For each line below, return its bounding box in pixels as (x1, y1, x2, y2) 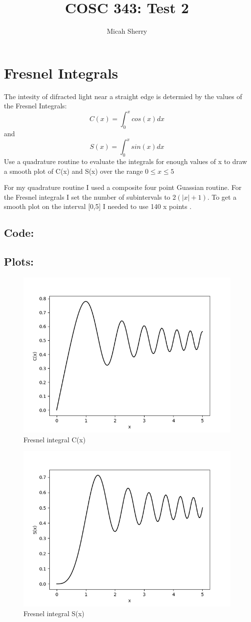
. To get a (207, 191, 237, 202)
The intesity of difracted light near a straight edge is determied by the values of (4, 91, 242, 101)
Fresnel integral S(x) (23, 608, 84, 618)
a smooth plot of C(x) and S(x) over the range (4, 166, 143, 176)
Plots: (4, 254, 34, 269)
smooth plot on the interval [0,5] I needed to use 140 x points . (4, 201, 192, 211)
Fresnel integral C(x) (23, 434, 86, 444)
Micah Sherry (106, 26, 147, 36)
